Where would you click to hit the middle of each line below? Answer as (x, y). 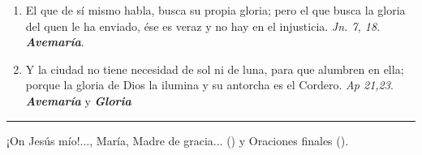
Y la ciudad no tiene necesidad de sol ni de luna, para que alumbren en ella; (215, 69)
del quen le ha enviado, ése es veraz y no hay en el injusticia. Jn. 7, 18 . (203, 26)
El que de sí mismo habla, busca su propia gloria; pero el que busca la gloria (215, 10)
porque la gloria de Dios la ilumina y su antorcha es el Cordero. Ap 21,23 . (209, 85)
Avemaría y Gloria (78, 100)
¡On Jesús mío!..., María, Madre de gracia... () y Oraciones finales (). (178, 140)
